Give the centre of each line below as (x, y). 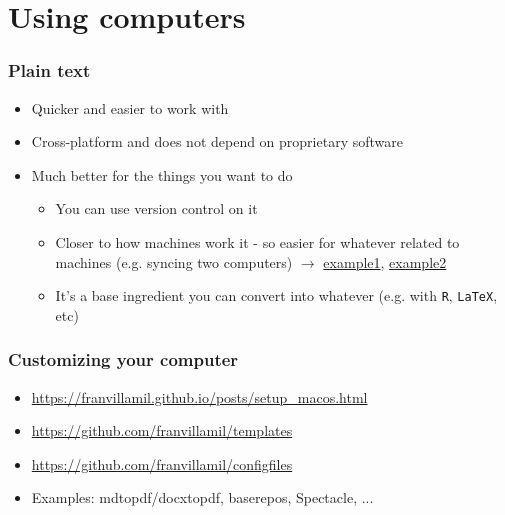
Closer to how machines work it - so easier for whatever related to (257, 241)
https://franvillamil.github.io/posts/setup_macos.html (199, 396)
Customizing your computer (123, 359)
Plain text (49, 70)
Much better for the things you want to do (162, 174)
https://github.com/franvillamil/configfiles (162, 463)
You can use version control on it (156, 208)
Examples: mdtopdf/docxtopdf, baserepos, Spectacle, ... (202, 497)
